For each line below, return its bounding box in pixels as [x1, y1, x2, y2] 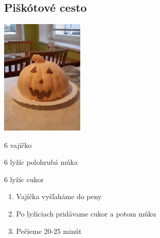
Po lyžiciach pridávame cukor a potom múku [16, 208, 156, 219]
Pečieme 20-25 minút [16, 225, 82, 236]
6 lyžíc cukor [4, 174, 44, 184]
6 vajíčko [4, 139, 32, 150]
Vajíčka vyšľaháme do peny [16, 191, 102, 202]
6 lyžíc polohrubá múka [4, 157, 78, 167]
